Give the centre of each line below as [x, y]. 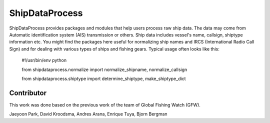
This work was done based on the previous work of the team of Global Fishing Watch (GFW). [105, 104]
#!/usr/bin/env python [44, 60]
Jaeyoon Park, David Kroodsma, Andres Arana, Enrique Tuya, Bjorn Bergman [88, 114]
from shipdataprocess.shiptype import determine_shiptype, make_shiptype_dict [104, 78]
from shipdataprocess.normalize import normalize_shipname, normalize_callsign [104, 69]
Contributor [28, 93]
